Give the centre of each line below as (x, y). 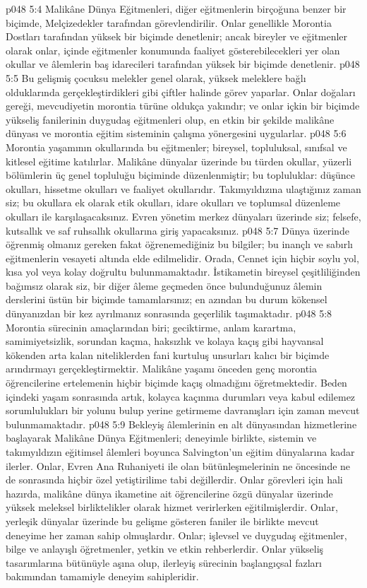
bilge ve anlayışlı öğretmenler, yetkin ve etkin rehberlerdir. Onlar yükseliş (165, 549)
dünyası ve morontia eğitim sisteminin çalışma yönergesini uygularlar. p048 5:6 (176, 133)
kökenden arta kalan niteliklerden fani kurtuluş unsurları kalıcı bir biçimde (168, 354)
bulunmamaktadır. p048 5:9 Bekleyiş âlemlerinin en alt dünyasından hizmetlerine (181, 424)
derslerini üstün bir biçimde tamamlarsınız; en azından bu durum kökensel (167, 299)
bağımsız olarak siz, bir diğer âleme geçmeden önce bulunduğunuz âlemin (164, 285)
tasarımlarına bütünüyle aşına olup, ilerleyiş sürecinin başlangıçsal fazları (164, 562)
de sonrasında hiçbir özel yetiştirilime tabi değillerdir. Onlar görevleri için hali (174, 480)
